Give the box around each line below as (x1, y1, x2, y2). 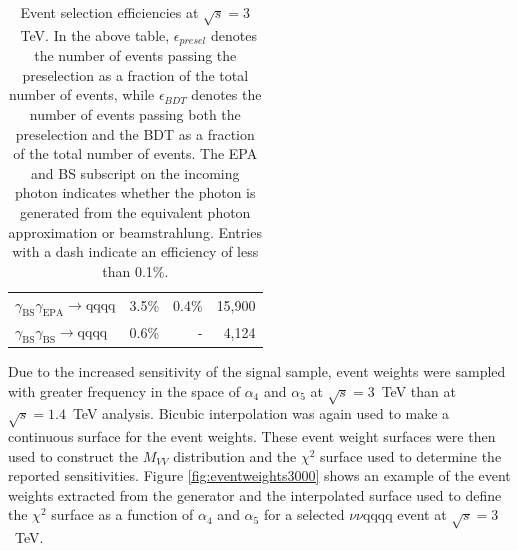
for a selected (263, 504, 345, 525)
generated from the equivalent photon (20, 201, 251, 222)
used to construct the (8, 445, 139, 466)
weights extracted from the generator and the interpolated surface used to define (8, 484, 502, 505)
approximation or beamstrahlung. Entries (8, 221, 262, 242)
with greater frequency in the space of (8, 380, 240, 401)
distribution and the (173, 445, 297, 466)
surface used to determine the (320, 445, 502, 466)
